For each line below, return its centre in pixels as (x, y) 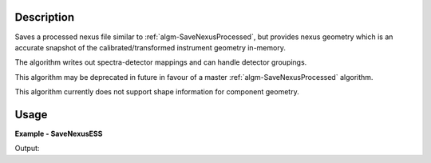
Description (45, 17)
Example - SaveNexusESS (59, 133)
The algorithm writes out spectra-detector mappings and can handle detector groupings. (161, 62)
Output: (27, 149)
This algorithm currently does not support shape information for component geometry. (157, 92)
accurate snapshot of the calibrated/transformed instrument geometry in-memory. (150, 47)
